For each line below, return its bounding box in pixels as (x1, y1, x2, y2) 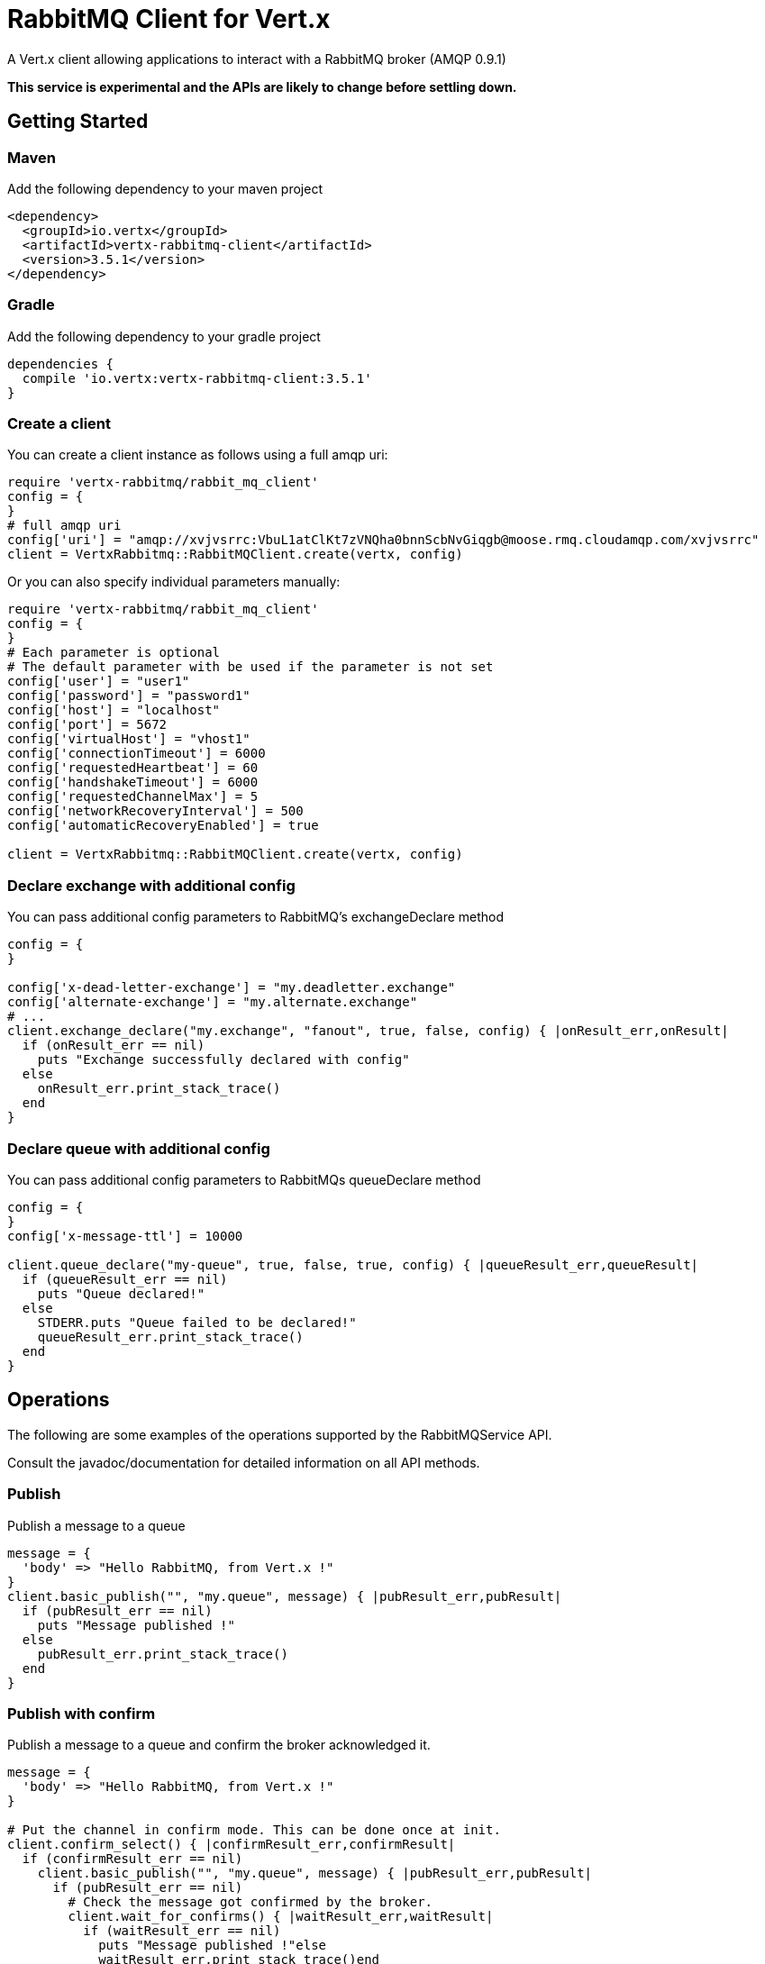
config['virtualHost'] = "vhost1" (7, 732, 250, 747)
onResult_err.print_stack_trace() (37, 1081, 281, 1096)
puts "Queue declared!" (37, 1286, 205, 1301)
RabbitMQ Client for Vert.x (7, 4, 331, 34)
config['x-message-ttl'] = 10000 (7, 1228, 243, 1243)
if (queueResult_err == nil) (22, 1271, 228, 1287)
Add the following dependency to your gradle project (7, 328, 321, 344)
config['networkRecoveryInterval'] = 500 (7, 804, 304, 819)
